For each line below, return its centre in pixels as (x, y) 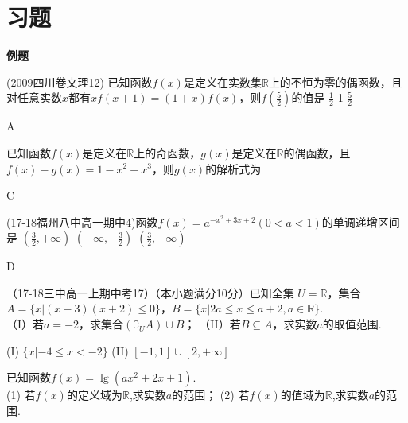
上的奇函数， (167, 152)
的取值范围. (352, 324)
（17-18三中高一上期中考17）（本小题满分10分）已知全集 (150, 292)
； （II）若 (212, 324)
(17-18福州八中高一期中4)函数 (82, 221)
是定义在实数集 (222, 81)
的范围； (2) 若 (211, 395)
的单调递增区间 (361, 221)
